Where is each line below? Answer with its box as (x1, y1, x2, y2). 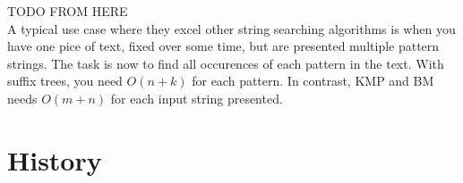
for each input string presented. (110, 88, 283, 107)
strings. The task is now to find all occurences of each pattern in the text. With (7, 54, 444, 72)
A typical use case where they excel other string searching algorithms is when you (7, 19, 456, 37)
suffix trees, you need (7, 71, 123, 90)
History (7, 141, 102, 178)
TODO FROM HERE (7, 2, 128, 20)
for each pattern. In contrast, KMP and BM (192, 71, 434, 90)
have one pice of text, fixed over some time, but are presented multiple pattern (7, 37, 440, 55)
